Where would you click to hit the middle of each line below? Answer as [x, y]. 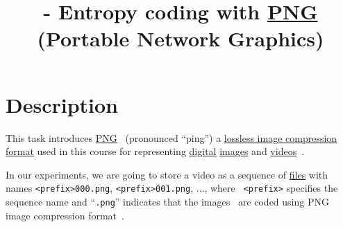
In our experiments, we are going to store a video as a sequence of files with [167, 174]
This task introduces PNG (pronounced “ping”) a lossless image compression [171, 137]
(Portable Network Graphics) [181, 38]
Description [62, 104]
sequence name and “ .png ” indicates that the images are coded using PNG [167, 201]
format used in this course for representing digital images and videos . [155, 151]
